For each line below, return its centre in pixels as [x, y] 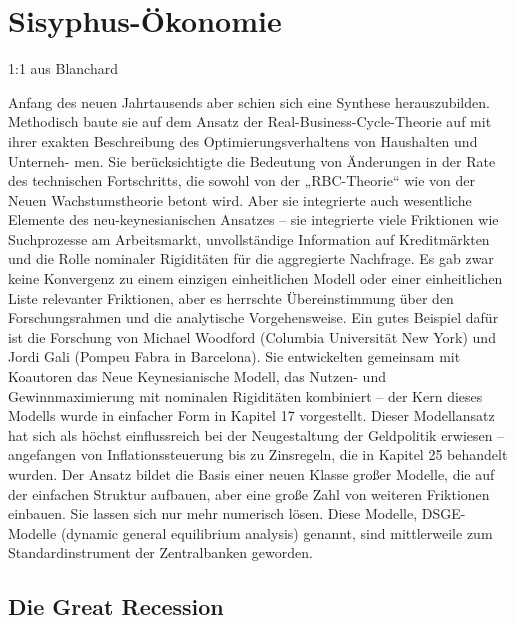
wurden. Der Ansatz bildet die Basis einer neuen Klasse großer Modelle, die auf [251, 474]
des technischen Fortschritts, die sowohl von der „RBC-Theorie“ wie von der [241, 180]
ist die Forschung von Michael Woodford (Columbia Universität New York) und [252, 336]
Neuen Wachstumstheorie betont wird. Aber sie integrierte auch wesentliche [240, 199]
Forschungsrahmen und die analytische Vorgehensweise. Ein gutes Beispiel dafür [253, 317]
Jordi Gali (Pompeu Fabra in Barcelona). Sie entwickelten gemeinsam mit [234, 356]
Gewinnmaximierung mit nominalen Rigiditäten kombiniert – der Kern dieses [245, 395]
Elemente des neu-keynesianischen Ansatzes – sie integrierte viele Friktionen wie [253, 219]
